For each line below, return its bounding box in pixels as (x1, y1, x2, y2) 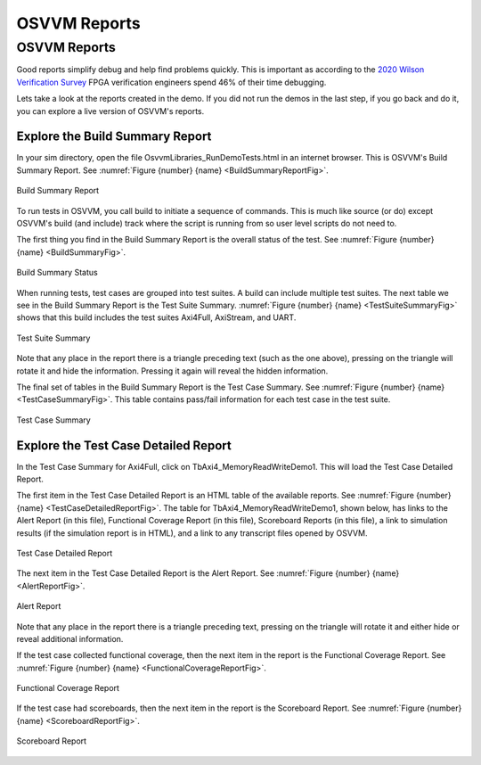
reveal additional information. (16, 633, 124, 644)
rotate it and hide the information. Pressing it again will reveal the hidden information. (16, 366, 329, 376)
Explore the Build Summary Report (16, 129, 212, 144)
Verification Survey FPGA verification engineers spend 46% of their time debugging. (16, 77, 327, 87)
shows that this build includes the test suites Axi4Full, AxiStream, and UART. (16, 312, 297, 323)
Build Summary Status (16, 267, 98, 278)
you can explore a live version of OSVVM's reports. (16, 105, 205, 116)
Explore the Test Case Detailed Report (16, 438, 232, 453)
